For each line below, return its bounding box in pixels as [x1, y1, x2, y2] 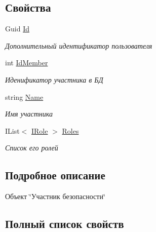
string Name [5, 91, 44, 102]
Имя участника [5, 108, 53, 119]
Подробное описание [5, 167, 105, 183]
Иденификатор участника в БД [5, 74, 103, 85]
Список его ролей [5, 142, 58, 153]
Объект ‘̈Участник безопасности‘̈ [5, 191, 105, 202]
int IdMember [5, 57, 48, 68]
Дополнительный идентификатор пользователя [5, 40, 152, 51]
